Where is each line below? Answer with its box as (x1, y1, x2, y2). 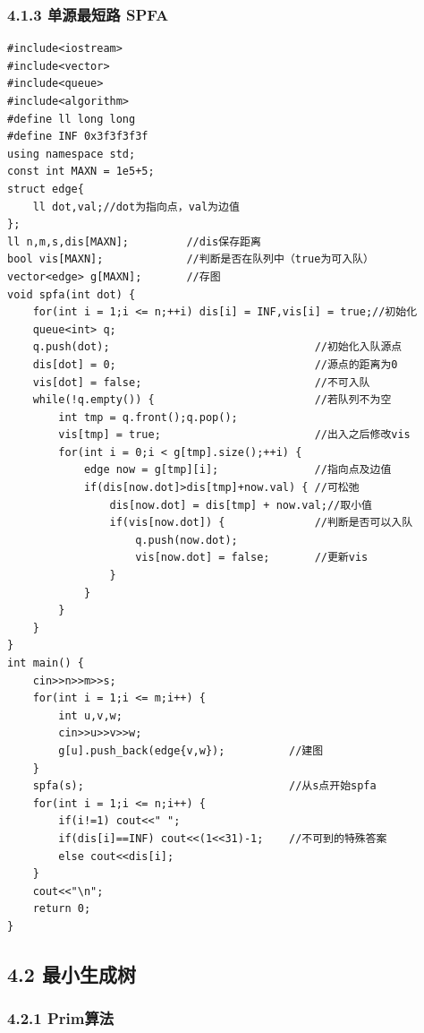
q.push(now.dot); (135, 533, 238, 547)
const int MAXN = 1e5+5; (7, 165, 155, 178)
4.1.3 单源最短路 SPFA (7, 3, 169, 25)
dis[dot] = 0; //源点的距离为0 (32, 357, 398, 371)
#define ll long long (7, 112, 136, 125)
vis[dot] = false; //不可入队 (32, 375, 370, 389)
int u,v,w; (58, 709, 123, 722)
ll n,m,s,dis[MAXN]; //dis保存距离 (7, 235, 261, 248)
